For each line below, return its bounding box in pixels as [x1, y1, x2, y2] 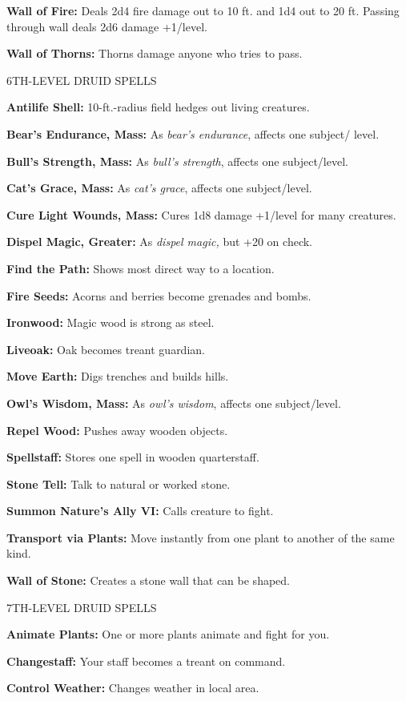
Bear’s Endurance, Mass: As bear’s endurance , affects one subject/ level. [6, 125, 380, 142]
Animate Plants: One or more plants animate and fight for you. [6, 626, 330, 643]
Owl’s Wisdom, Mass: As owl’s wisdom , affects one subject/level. [6, 394, 341, 411]
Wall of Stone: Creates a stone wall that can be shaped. [6, 572, 290, 589]
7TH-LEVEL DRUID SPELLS [6, 598, 157, 615]
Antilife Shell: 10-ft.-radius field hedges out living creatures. [6, 99, 310, 115]
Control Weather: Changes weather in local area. [6, 679, 259, 696]
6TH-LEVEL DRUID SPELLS [6, 71, 157, 88]
